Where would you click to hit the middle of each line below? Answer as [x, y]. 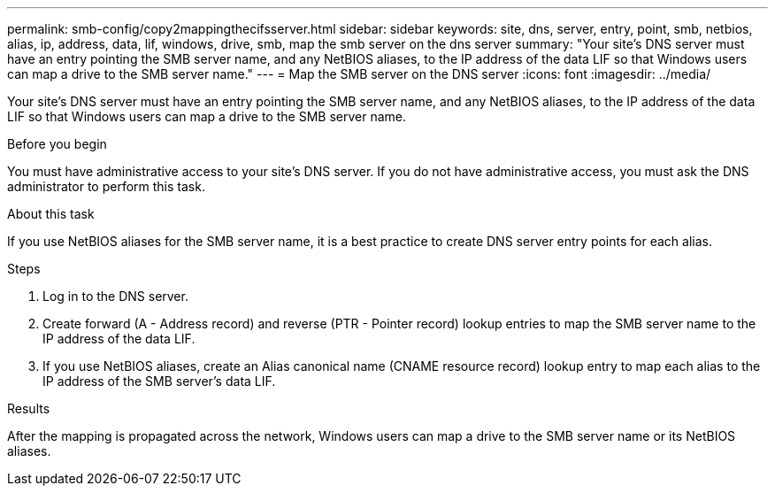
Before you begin [57, 144]
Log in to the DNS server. [115, 296]
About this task [51, 214]
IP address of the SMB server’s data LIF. [159, 381]
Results [29, 408]
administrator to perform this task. [106, 186]
